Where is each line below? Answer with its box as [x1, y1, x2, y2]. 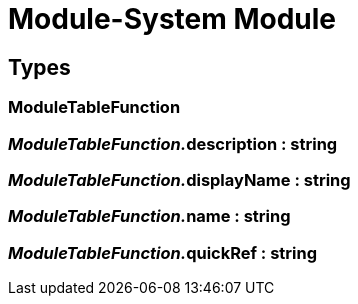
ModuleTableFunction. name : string [8, 206, 291, 227]
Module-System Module [8, 2, 337, 36]
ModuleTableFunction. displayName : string [8, 169, 351, 190]
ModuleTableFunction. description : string [8, 133, 338, 154]
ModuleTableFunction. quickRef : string [8, 242, 318, 263]
